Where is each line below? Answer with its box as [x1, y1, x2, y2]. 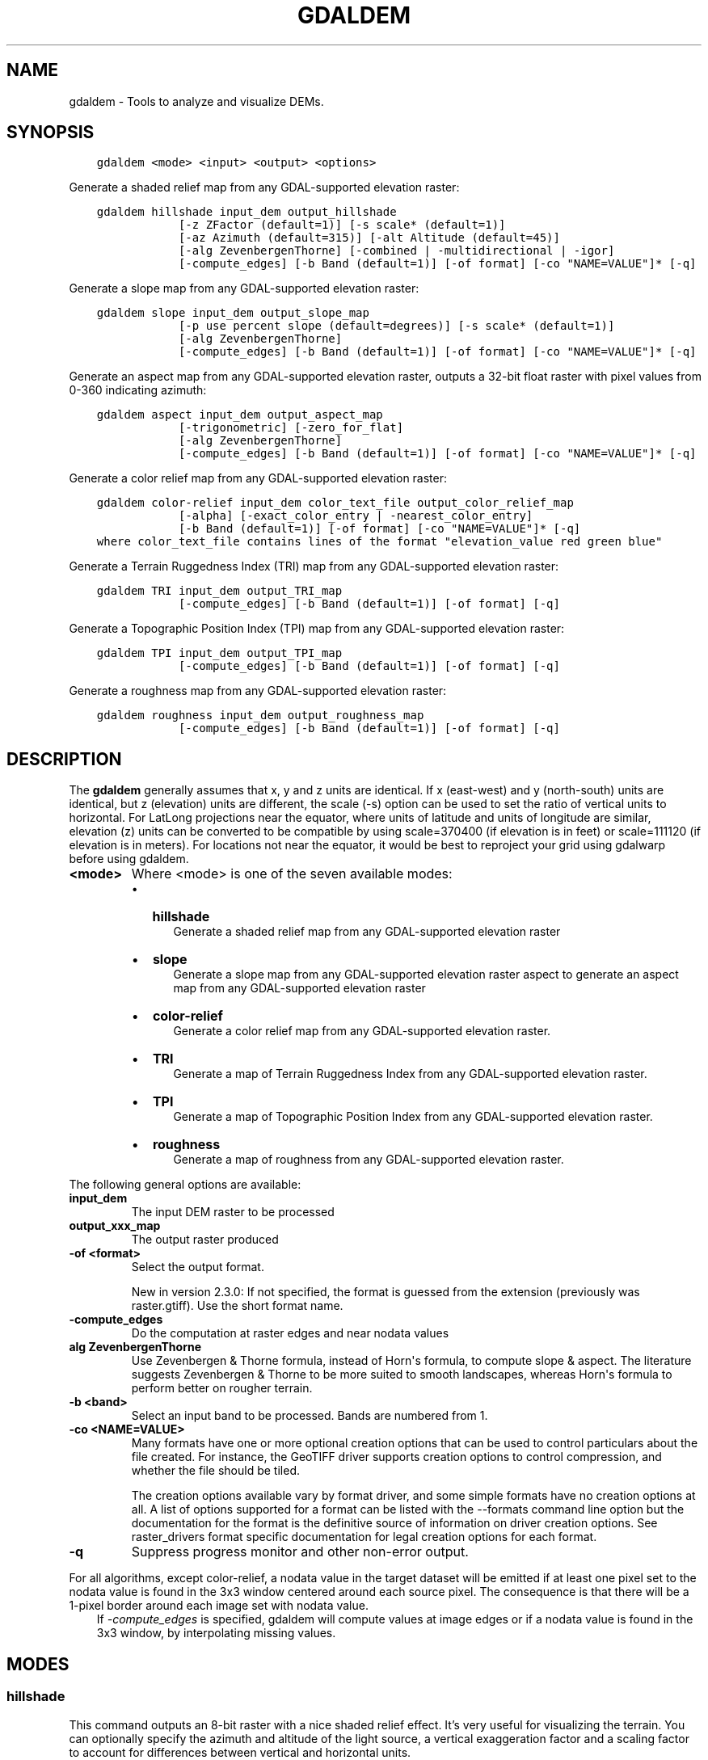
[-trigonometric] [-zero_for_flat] [178, 421, 404, 435]
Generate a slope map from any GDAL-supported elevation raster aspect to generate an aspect [173, 967, 679, 982]
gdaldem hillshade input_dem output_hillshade [96, 205, 397, 219]
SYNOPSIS [6, 122, 95, 143]
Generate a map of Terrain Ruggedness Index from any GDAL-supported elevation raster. [173, 1067, 647, 1081]
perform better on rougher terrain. [131, 1381, 313, 1396]
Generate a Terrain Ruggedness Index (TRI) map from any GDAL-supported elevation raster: [69, 559, 559, 574]
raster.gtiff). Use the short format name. [131, 1299, 343, 1313]
